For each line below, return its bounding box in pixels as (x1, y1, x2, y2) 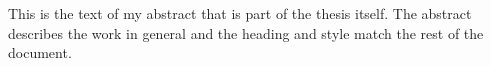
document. (8, 42, 72, 63)
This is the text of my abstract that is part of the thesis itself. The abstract (8, 3, 472, 23)
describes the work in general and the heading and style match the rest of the (8, 22, 484, 43)
